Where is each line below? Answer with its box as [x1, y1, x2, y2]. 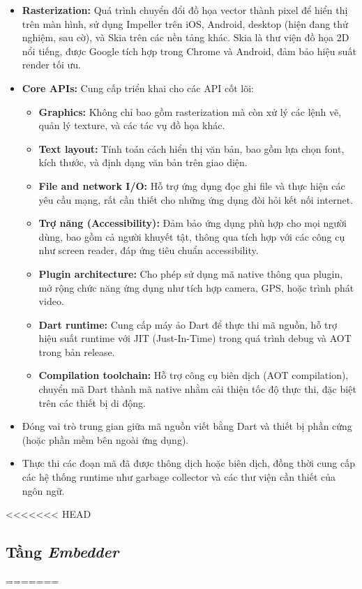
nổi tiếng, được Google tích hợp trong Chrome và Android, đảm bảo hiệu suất [22, 43, 356, 58]
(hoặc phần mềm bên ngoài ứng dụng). [22, 432, 189, 447]
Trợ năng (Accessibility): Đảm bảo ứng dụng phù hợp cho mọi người [38, 216, 347, 230]
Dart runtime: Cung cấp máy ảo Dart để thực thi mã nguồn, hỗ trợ [38, 317, 337, 331]
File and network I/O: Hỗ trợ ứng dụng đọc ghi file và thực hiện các [38, 178, 345, 193]
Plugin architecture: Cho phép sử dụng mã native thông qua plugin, [38, 266, 343, 281]
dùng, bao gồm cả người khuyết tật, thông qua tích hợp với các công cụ [38, 229, 345, 244]
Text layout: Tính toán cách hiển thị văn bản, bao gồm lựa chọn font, [38, 141, 345, 156]
